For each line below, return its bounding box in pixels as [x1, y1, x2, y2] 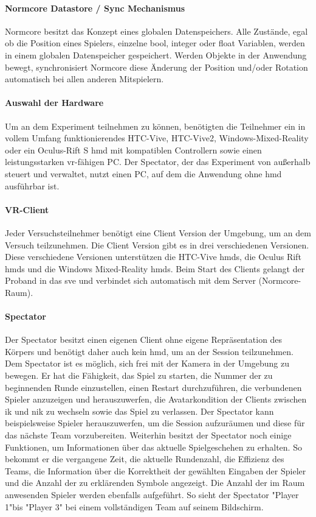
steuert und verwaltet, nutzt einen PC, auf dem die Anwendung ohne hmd [5, 167, 282, 180]
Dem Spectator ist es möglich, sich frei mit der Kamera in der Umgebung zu [5, 357, 290, 370]
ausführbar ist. [5, 179, 60, 192]
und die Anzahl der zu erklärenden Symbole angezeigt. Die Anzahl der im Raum [5, 476, 305, 489]
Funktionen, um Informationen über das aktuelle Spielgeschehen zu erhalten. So [5, 440, 302, 453]
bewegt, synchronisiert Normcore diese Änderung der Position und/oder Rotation [5, 60, 308, 73]
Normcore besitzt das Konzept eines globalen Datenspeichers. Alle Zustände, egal [5, 24, 308, 37]
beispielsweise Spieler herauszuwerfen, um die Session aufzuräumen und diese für [5, 417, 305, 429]
